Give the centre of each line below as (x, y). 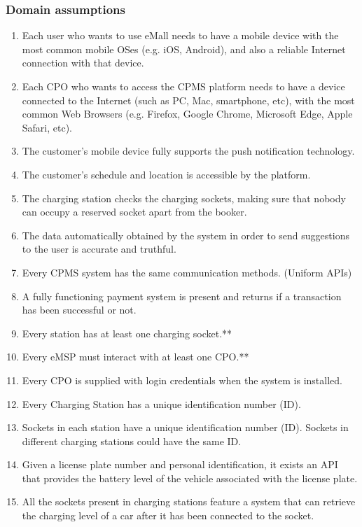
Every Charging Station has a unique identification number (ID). (161, 403)
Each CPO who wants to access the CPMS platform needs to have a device (183, 86)
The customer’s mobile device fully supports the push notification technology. (188, 151)
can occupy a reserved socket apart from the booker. (134, 212)
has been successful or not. (79, 310)
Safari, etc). (47, 127)
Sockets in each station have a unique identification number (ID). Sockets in (185, 427)
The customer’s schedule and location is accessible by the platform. (166, 174)
